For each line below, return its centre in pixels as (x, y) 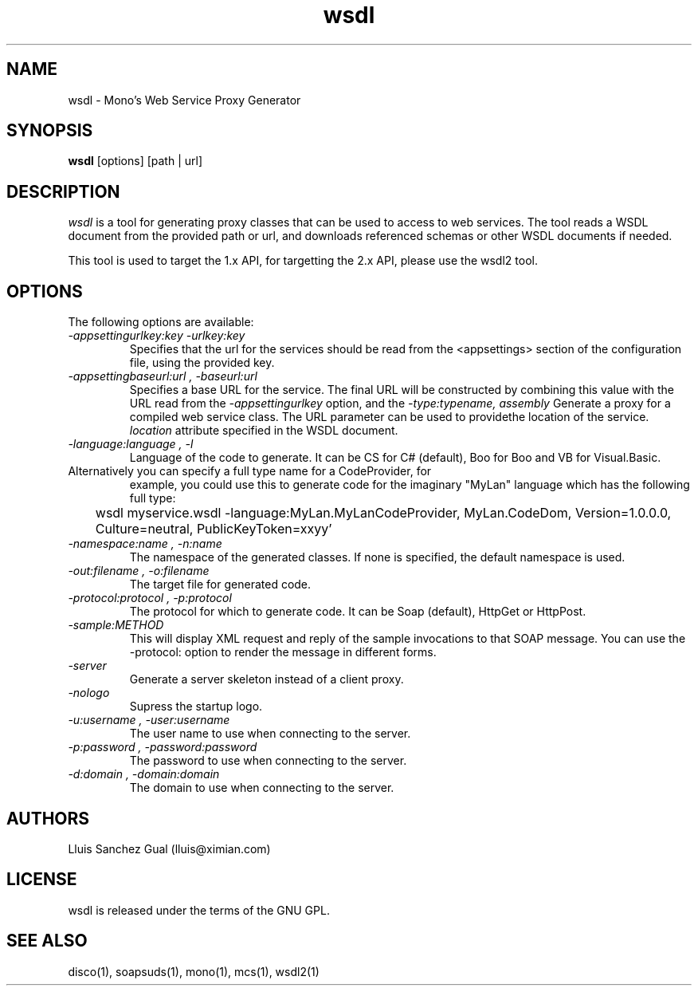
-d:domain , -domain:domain (144, 774)
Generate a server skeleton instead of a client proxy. (267, 679)
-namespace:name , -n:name (145, 544)
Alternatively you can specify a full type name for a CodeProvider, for (250, 471)
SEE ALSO (47, 941)
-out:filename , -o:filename (139, 571)
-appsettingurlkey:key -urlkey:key (157, 336)
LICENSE (42, 880)
